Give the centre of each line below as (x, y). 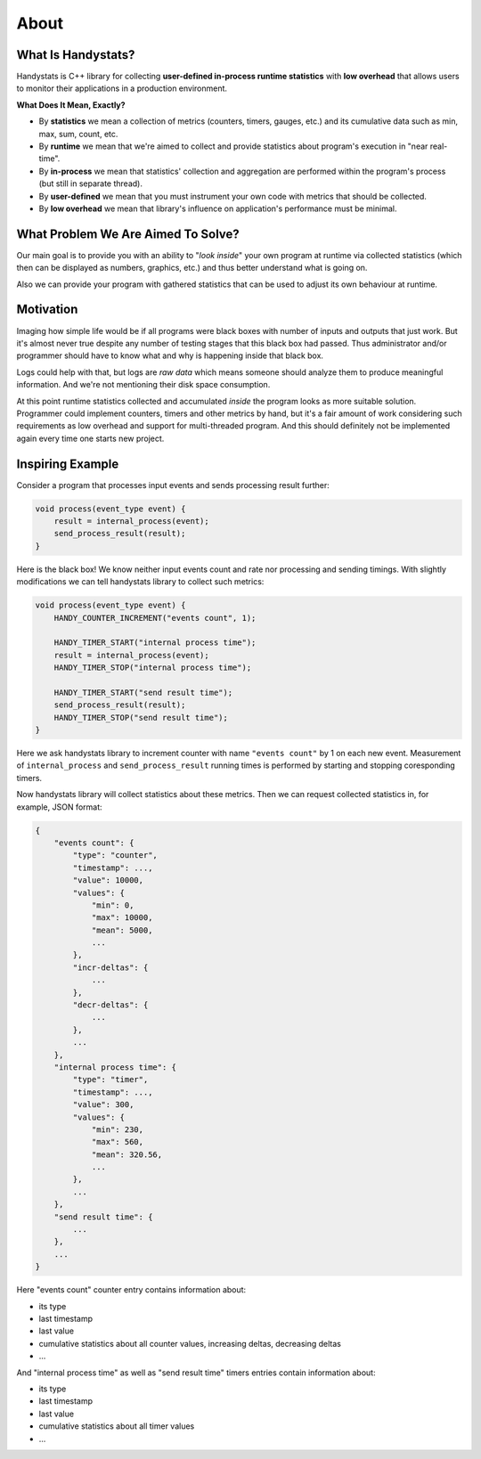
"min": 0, (113, 905)
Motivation (47, 310)
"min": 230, (118, 1129)
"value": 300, (103, 1105)
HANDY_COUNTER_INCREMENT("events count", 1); (155, 618)
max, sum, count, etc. (78, 134)
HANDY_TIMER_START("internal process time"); (155, 643)
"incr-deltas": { (110, 967)
